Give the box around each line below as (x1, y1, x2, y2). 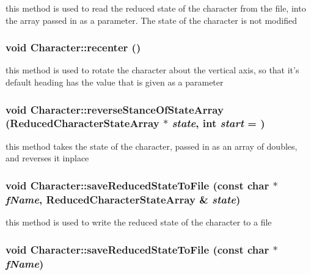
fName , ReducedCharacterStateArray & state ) (5, 191, 241, 207)
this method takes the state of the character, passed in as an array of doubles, (5, 139, 298, 152)
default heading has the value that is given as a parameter (5, 76, 224, 88)
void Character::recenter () (5, 40, 141, 55)
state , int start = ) (172, 116, 265, 131)
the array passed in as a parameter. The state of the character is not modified (5, 13, 297, 26)
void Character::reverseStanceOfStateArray (5, 101, 224, 117)
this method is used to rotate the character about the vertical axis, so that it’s (5, 64, 299, 76)
